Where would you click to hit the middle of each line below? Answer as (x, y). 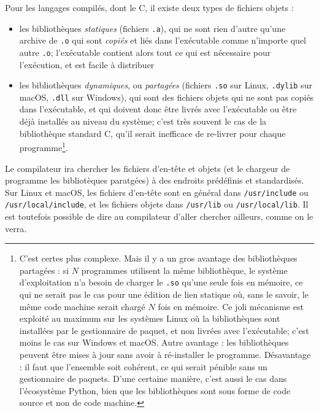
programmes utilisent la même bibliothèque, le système (184, 270)
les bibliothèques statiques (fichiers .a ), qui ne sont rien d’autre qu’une (152, 28)
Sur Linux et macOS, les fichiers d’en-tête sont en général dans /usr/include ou (157, 192)
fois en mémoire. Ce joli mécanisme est (231, 306)
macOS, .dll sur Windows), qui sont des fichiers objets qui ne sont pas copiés (167, 97)
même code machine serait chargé (82, 306)
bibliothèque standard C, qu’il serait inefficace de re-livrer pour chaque (152, 133)
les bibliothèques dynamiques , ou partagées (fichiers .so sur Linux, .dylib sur (166, 85)
